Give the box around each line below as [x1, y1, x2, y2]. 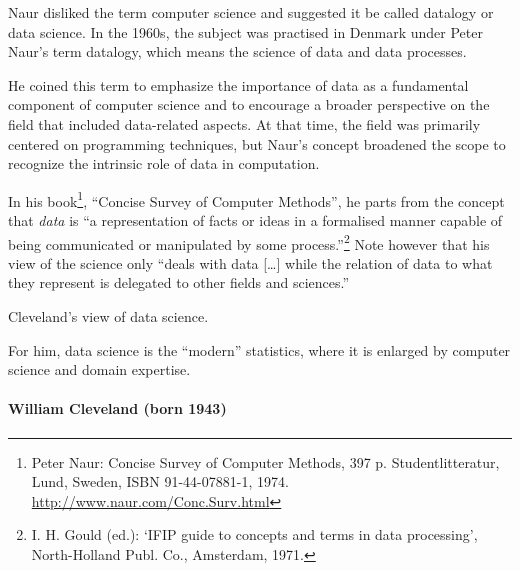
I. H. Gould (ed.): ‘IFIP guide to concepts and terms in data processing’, [31, 524, 478, 545]
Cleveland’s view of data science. [8, 306, 209, 327]
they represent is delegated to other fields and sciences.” [8, 272, 350, 293]
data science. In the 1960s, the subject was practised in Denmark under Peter [8, 21, 483, 42]
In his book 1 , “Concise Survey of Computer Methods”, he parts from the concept [8, 187, 505, 211]
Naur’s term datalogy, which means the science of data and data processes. [8, 41, 467, 62]
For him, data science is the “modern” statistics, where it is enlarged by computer [8, 339, 511, 360]
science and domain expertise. [8, 359, 191, 380]
